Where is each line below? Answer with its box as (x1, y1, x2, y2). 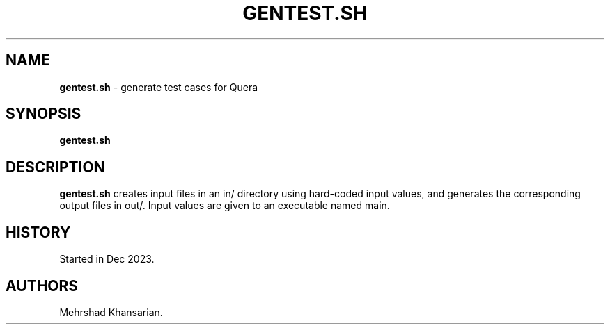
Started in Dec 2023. (59, 253, 155, 265)
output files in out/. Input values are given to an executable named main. (59, 199, 390, 212)
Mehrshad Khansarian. (59, 306, 163, 318)
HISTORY (6, 223, 71, 241)
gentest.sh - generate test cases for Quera (59, 81, 258, 93)
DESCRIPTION (6, 158, 105, 176)
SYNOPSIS (6, 105, 81, 123)
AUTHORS (6, 277, 79, 295)
